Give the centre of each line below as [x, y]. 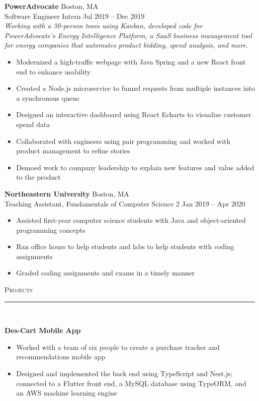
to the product [38, 177]
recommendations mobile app [61, 357]
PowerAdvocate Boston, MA [51, 6]
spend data [33, 124]
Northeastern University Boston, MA [67, 193]
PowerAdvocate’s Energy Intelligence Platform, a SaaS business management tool [128, 35]
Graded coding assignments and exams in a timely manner [105, 273]
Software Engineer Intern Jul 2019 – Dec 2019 [75, 16]
